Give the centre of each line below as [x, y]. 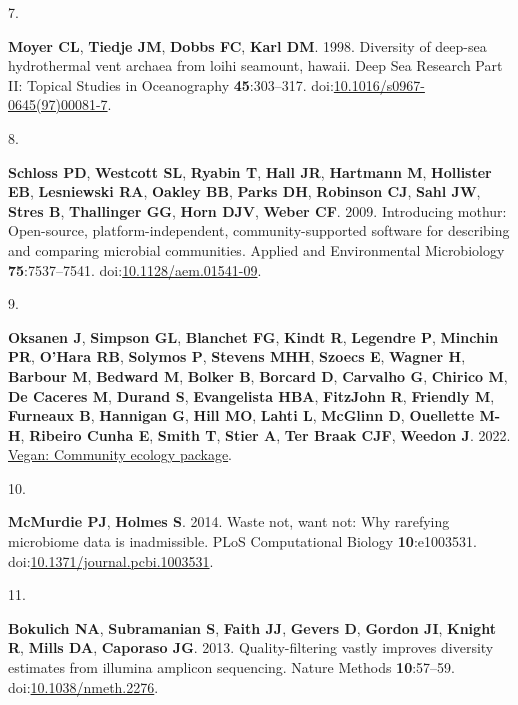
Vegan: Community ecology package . [120, 454]
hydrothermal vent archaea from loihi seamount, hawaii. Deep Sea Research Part [255, 65]
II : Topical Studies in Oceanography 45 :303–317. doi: [171, 84]
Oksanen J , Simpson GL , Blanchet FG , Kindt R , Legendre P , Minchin [253, 336]
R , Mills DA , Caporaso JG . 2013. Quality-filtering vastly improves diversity [251, 647]
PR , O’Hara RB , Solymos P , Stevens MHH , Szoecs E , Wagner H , [237, 356]
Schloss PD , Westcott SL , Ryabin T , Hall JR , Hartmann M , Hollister [250, 171]
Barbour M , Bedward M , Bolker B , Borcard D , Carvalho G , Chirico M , [258, 375]
